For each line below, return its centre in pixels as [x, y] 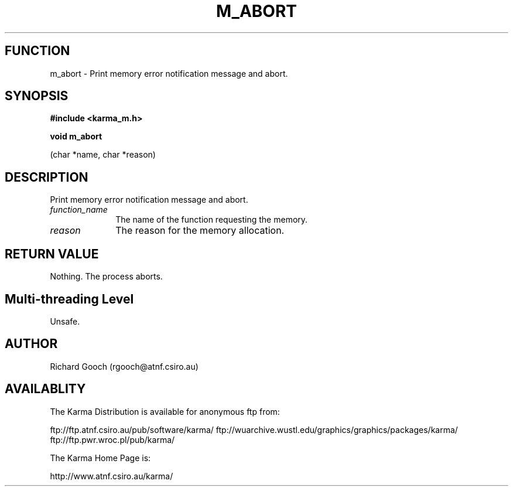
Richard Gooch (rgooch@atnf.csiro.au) [124, 366]
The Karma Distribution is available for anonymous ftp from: [165, 411]
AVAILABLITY [45, 389]
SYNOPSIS [37, 96]
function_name [79, 210]
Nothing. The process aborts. [106, 277]
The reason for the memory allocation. [200, 231]
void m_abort [76, 137]
